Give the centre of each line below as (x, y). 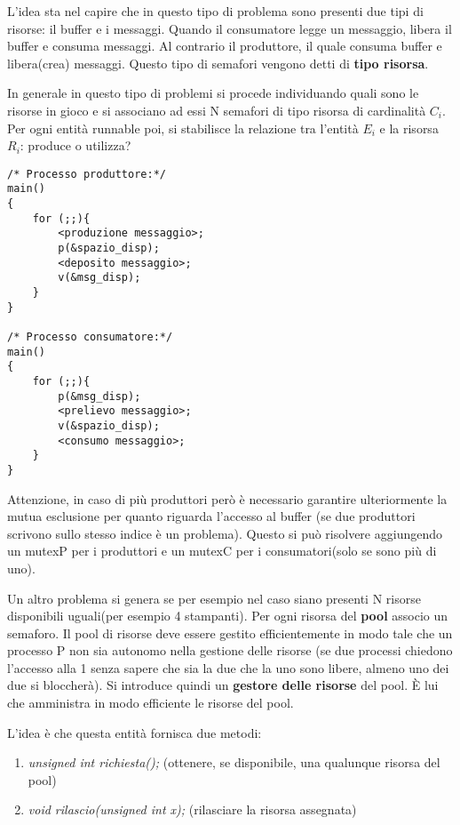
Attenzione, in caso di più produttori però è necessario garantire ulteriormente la (227, 498)
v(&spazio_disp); (109, 425)
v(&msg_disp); (99, 278)
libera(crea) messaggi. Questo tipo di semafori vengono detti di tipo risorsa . (218, 63)
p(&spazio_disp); (109, 248)
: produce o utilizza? (75, 145)
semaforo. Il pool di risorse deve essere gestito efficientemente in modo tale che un (230, 633)
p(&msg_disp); (99, 396)
